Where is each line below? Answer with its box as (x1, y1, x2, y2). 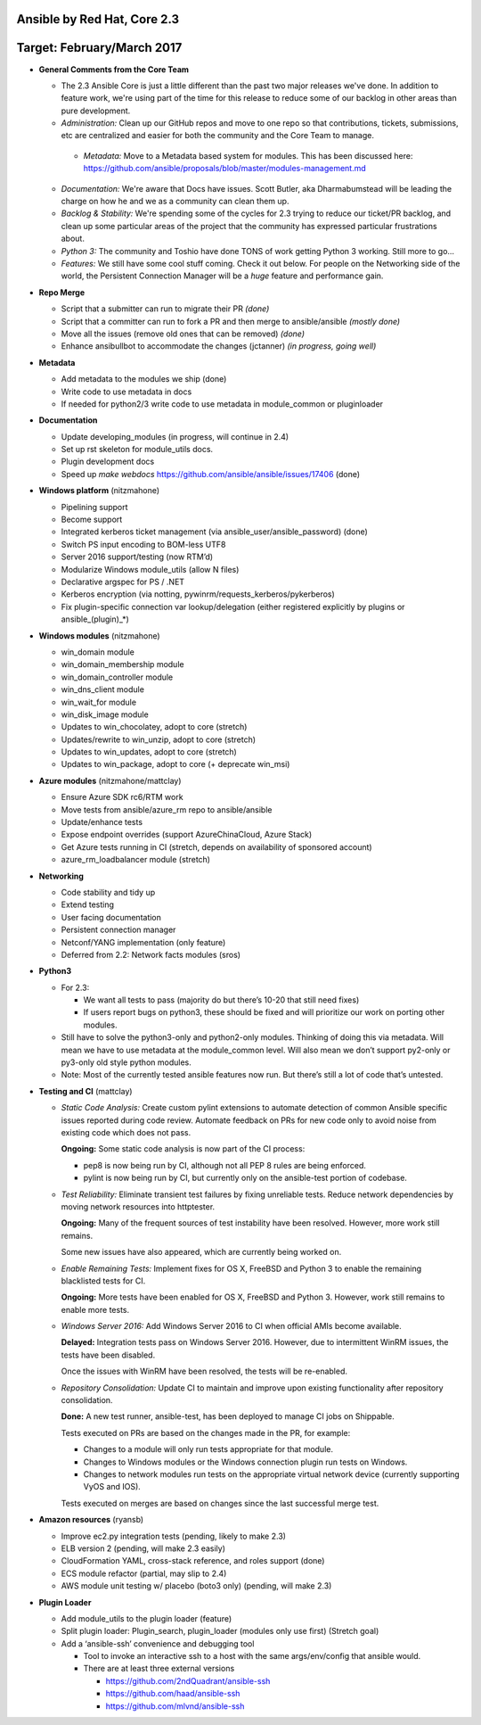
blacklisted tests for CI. (61, 1275, 146, 1286)
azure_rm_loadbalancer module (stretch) (61, 854, 211, 865)
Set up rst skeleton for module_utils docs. (61, 444, 214, 455)
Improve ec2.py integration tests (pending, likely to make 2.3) (61, 1531, 287, 1541)
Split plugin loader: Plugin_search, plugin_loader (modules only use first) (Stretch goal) (61, 1626, 379, 1637)
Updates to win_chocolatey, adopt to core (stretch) (61, 722, 248, 732)
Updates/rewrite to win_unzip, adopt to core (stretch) (61, 734, 257, 745)
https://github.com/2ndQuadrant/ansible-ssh (105, 1675, 271, 1686)
